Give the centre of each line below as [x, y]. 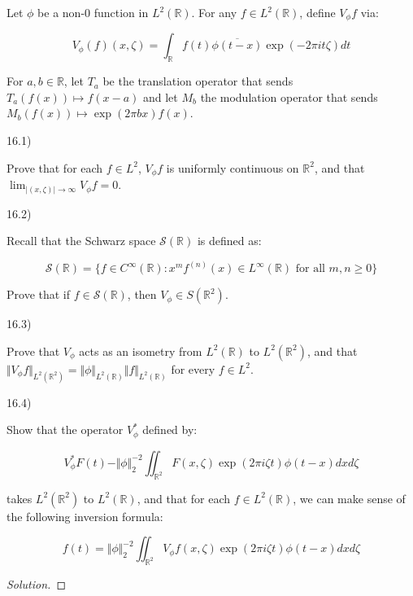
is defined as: [229, 241]
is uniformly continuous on [233, 167]
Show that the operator [65, 429]
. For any [214, 12]
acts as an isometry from [141, 351]
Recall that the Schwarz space [81, 241]
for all [310, 269]
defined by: [170, 429]
